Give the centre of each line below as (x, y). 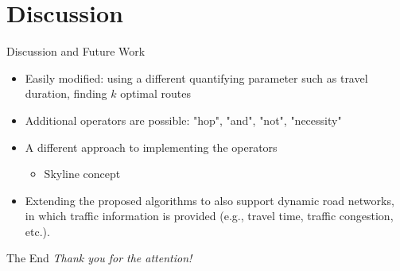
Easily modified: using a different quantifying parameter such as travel (196, 77)
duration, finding (66, 93)
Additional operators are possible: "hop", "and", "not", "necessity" (183, 120)
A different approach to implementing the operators (151, 147)
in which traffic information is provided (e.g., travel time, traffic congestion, (209, 216)
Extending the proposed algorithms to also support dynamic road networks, (210, 200)
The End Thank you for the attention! (99, 258)
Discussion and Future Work (76, 51)
